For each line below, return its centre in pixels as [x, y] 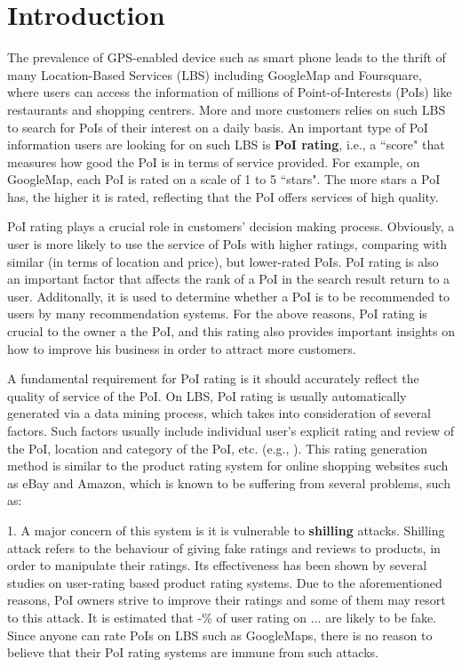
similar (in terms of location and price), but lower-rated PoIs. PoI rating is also [223, 261]
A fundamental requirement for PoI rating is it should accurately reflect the [213, 378]
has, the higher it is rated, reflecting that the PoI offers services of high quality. [223, 196]
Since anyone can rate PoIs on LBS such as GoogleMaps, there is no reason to [220, 635]
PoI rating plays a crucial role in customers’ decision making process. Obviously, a [231, 226]
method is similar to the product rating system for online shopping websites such [228, 466]
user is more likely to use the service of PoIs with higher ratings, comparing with [227, 244]
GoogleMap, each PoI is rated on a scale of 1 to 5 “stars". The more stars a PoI [224, 179]
